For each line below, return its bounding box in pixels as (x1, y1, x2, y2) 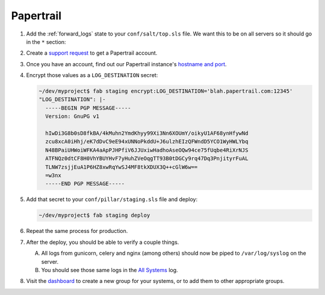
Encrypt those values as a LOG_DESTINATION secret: (26, 72, 158, 79)
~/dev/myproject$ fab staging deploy (39, 212, 150, 219)
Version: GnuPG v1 (45, 113, 99, 120)
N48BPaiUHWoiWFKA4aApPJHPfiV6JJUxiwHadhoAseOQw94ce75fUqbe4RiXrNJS (45, 146, 249, 154)
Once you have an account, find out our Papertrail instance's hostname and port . (26, 60, 227, 67)
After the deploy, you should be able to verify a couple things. (26, 238, 179, 246)
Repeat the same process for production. (26, 228, 128, 235)
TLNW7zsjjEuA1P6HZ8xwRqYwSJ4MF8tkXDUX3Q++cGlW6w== (45, 163, 198, 170)
